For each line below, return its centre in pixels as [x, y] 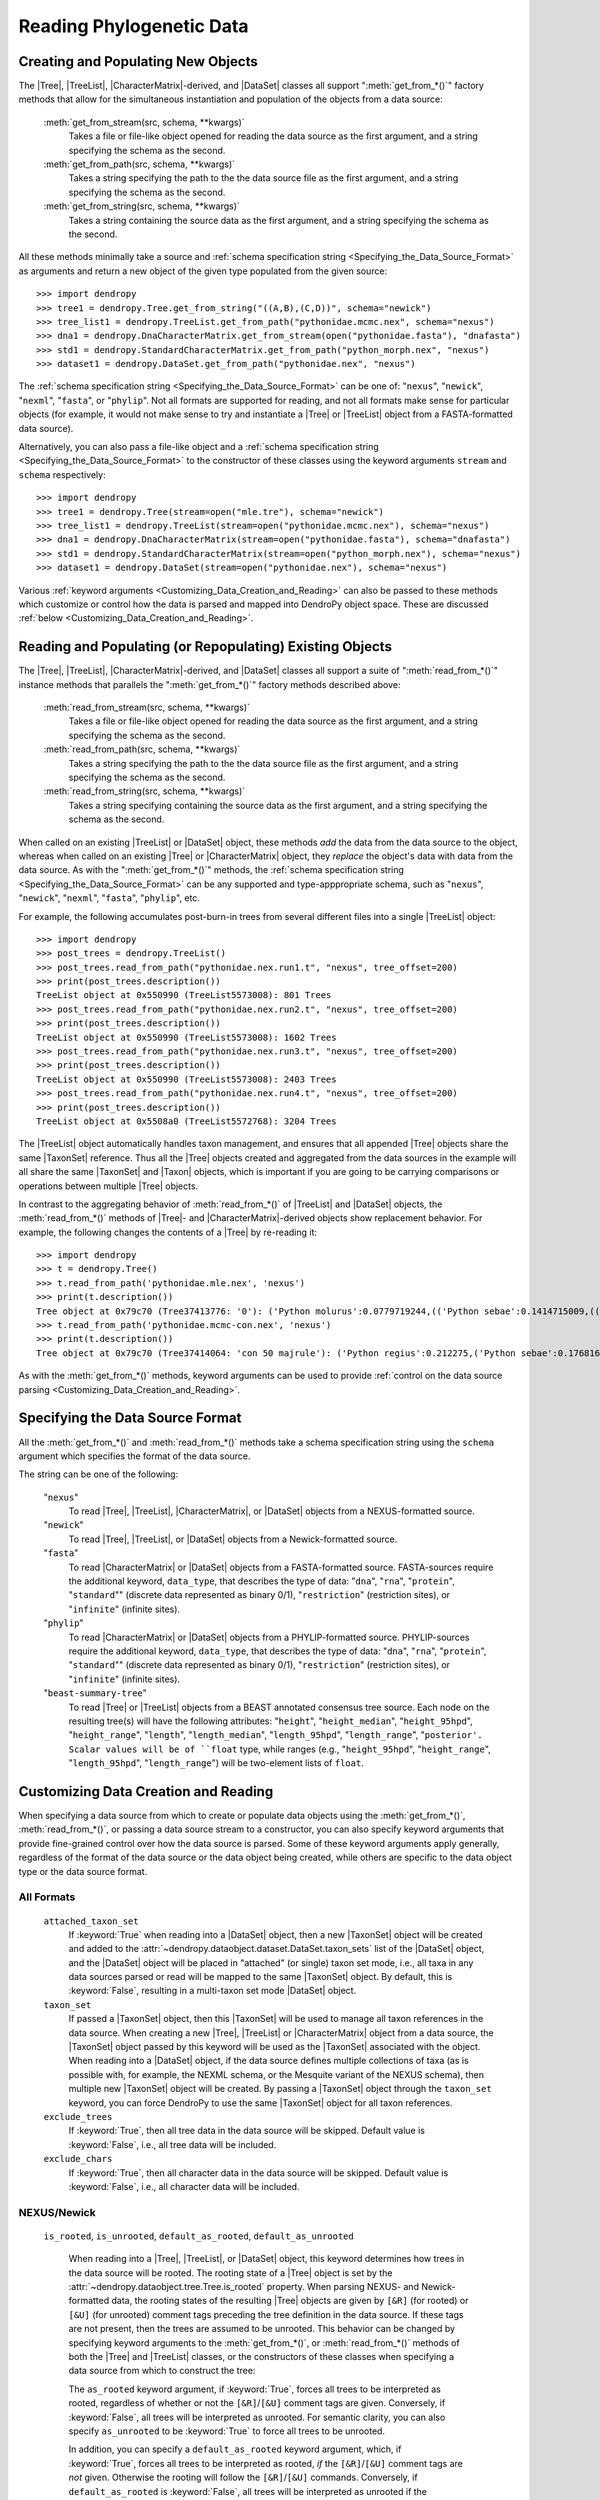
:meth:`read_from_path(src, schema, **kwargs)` [142, 749]
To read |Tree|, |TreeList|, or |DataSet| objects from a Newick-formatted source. [233, 1539]
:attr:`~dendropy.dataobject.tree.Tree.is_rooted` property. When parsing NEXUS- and [244, 2287]
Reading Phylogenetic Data [133, 26]
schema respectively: [62, 474]
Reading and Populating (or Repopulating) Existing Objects [205, 646]
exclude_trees [78, 2116]
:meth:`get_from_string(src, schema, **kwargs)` [141, 206]
